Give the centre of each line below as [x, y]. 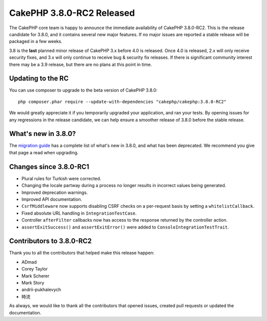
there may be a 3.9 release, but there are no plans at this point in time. [81, 64]
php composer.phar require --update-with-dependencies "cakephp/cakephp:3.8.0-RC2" [122, 102]
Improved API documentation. [52, 199]
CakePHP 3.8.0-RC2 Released [72, 13]
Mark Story [33, 282]
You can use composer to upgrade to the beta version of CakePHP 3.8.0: [83, 90]
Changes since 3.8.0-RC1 [49, 166]
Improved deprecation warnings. [55, 192]
